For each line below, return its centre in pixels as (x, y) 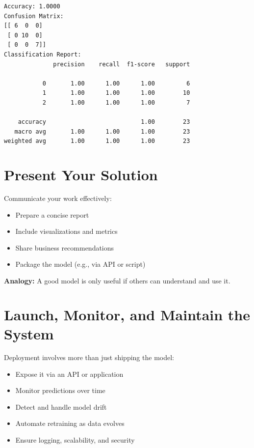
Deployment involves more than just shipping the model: (89, 357)
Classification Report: (43, 54)
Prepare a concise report (52, 214)
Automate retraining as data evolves (70, 423)
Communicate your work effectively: (58, 198)
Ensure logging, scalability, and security (75, 439)
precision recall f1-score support (122, 64)
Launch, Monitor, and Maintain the (127, 314)
